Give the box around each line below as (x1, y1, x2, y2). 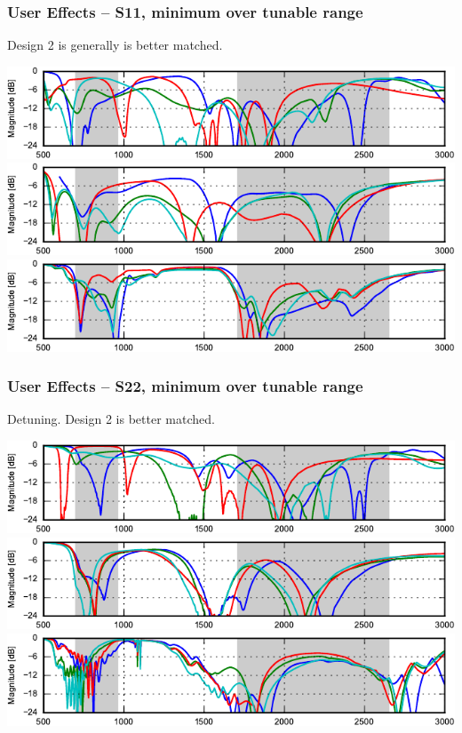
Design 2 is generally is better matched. (7, 36, 223, 54)
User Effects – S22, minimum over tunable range (7, 375, 363, 397)
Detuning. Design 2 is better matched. (7, 410, 215, 428)
